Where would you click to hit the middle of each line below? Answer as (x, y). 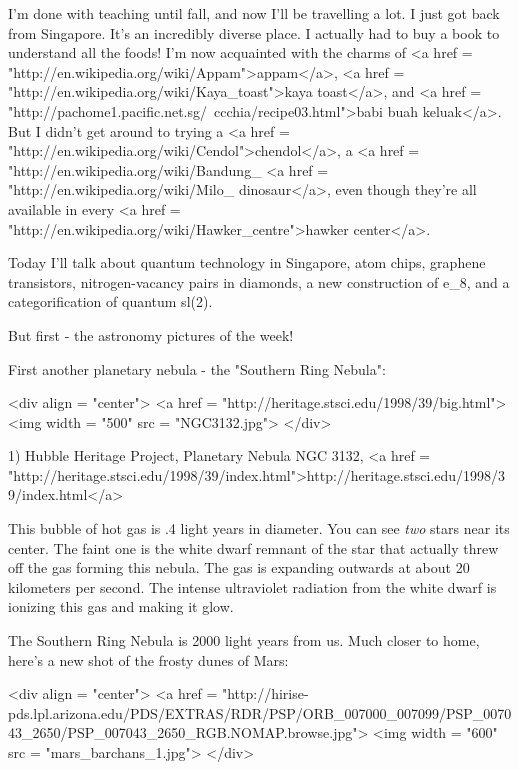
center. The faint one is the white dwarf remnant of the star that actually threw (253, 547)
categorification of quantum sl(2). (110, 301)
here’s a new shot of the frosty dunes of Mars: (148, 659)
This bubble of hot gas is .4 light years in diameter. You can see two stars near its (259, 528)
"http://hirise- (265, 693)
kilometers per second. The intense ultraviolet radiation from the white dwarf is (252, 586)
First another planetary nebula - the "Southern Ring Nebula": (197, 368)
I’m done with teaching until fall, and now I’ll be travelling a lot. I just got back (254, 13)
